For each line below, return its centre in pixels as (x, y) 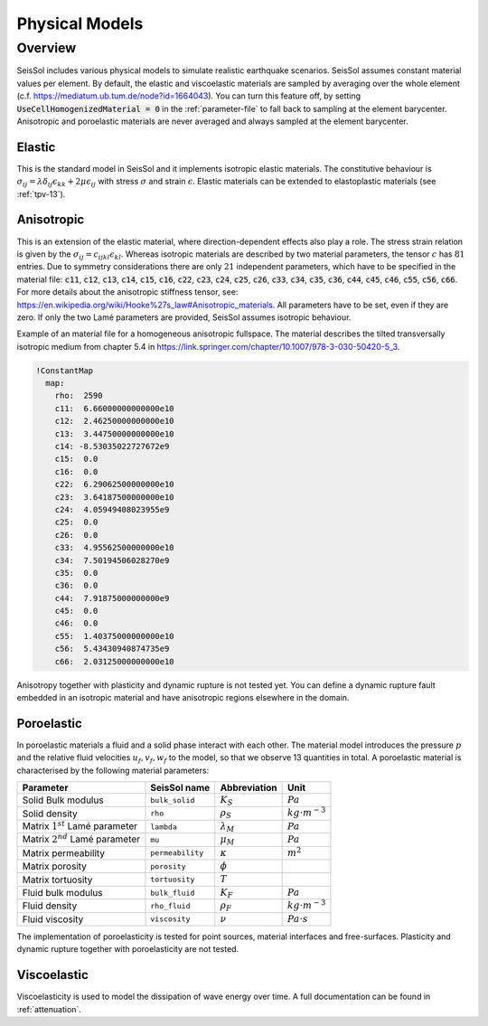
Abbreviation (249, 788)
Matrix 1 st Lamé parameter (80, 825)
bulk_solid (173, 800)
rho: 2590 (79, 396)
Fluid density (50, 906)
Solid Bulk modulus (63, 800)
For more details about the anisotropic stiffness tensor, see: (127, 292)
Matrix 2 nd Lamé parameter (81, 838)
